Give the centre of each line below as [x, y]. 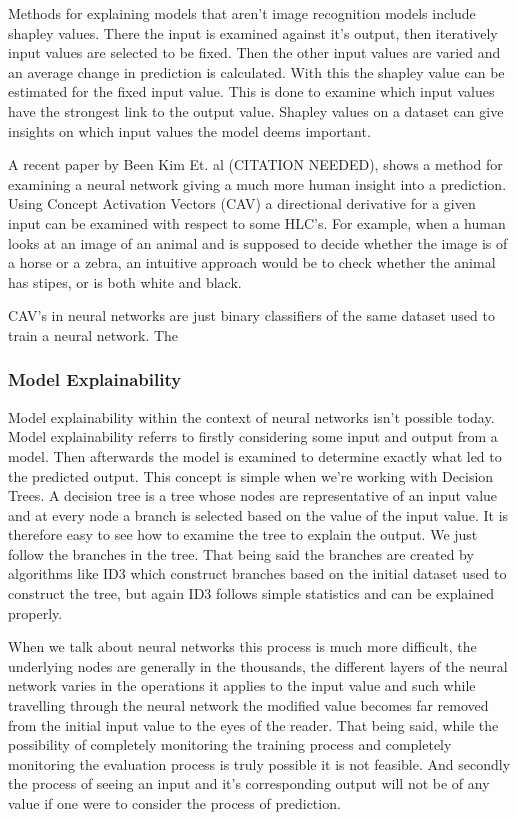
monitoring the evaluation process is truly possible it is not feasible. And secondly [259, 763]
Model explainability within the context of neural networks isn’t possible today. [251, 416]
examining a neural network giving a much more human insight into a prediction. [257, 183]
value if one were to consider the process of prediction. [174, 803]
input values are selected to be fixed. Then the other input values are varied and [254, 52]
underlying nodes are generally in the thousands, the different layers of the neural [258, 665]
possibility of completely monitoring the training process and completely [230, 744]
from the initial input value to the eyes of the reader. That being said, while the [253, 724]
